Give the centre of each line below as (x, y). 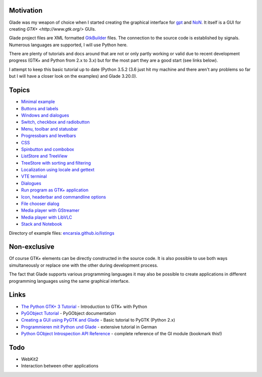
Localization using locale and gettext (58, 170)
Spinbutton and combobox (48, 149)
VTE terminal (34, 176)
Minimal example (38, 102)
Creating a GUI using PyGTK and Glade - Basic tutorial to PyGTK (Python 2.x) (98, 320)
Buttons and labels (40, 108)
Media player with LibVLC (47, 217)
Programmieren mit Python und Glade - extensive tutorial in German (89, 327)
